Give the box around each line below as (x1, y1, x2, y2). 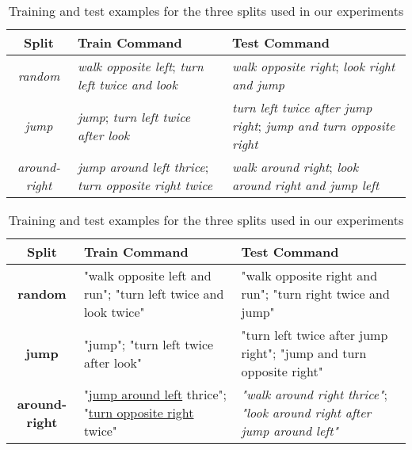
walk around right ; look (232, 158, 359, 176)
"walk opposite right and (241, 266, 378, 284)
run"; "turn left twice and (83, 284, 224, 303)
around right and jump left (232, 176, 380, 194)
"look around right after (241, 403, 372, 421)
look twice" (83, 303, 145, 321)
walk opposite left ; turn (77, 57, 204, 75)
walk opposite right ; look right (232, 57, 395, 75)
